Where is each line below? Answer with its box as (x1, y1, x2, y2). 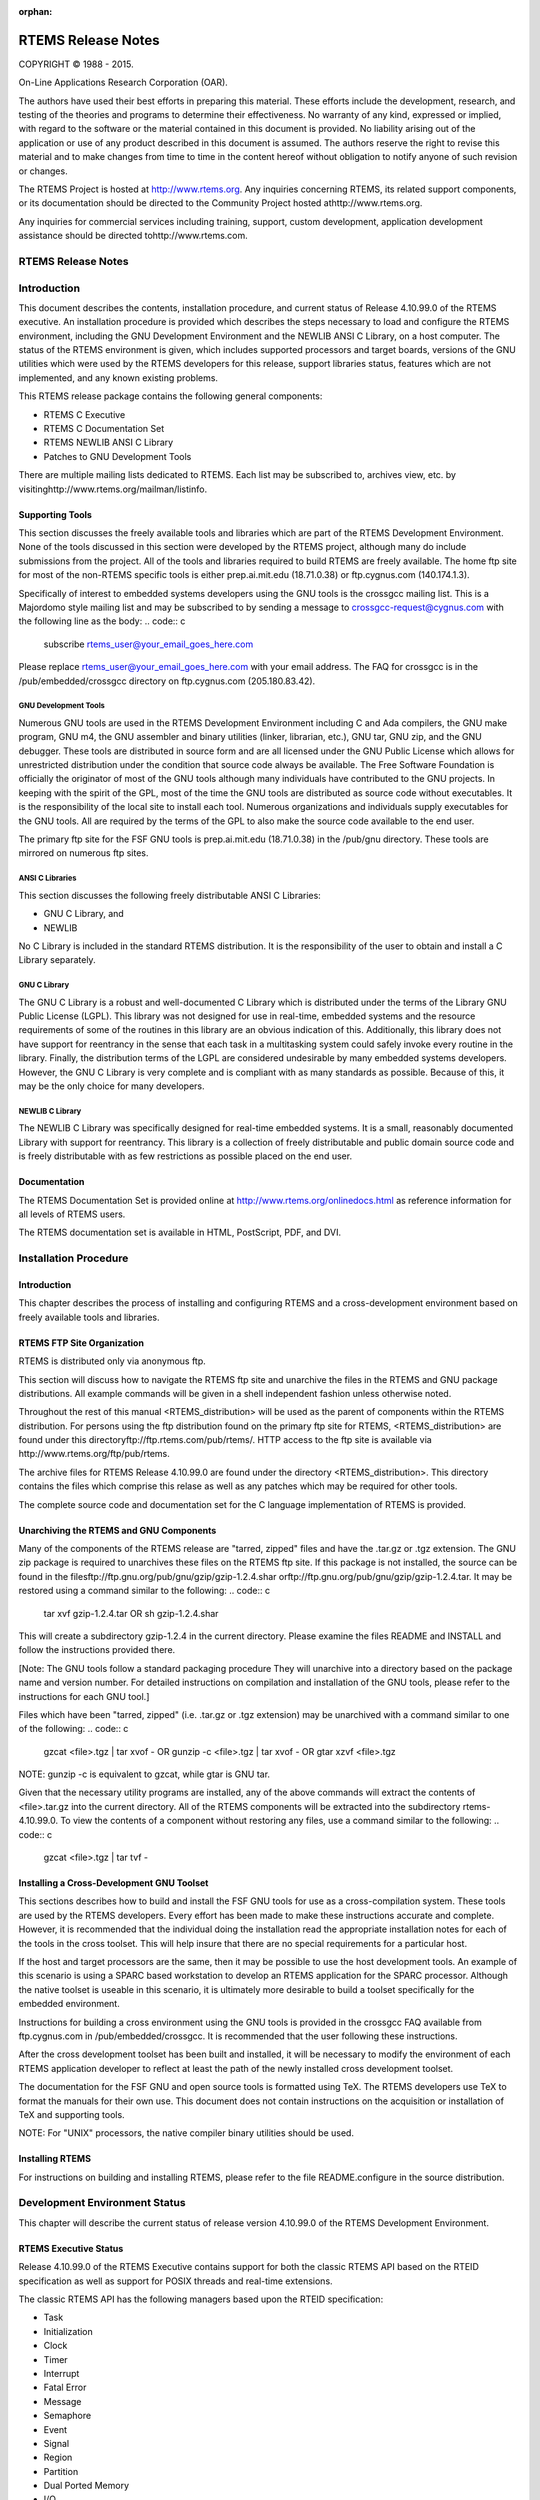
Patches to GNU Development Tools (43, 450, 192, 462)
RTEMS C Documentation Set (43, 423, 165, 435)
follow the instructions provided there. (18, 1644, 176, 1656)
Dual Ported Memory (43, 2480, 130, 2492)
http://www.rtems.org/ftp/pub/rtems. (18, 1448, 170, 1460)
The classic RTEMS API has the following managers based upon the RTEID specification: (18, 2293, 384, 2305)
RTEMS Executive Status (18, 2242, 124, 2254)
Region (43, 2451, 73, 2464)
